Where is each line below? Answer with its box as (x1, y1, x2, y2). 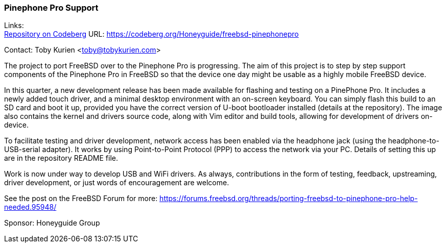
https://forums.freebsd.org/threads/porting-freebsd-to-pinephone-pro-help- (159, 194, 418, 203)
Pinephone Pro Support (4, 3, 99, 13)
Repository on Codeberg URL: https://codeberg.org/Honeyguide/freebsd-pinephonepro (4, 30, 299, 39)
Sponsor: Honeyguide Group (4, 218, 100, 228)
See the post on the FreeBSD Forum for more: (4, 194, 158, 203)
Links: (4, 21, 24, 30)
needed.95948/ (4, 203, 57, 212)
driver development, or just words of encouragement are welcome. (4, 178, 229, 187)
